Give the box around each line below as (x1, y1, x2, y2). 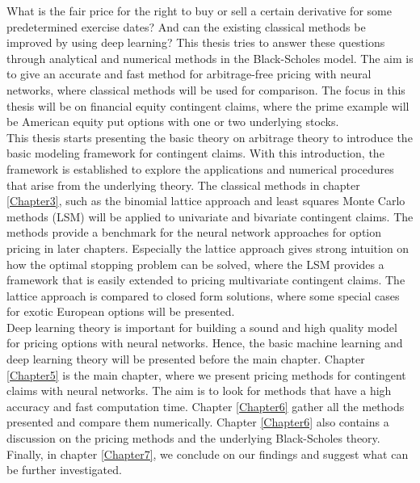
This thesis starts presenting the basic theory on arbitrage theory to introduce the (6, 128, 413, 145)
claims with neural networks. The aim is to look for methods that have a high (6, 382, 392, 399)
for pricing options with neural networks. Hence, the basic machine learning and (6, 334, 403, 351)
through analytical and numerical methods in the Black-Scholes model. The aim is (6, 49, 414, 66)
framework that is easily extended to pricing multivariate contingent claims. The (6, 271, 405, 288)
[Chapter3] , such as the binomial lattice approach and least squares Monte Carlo (6, 192, 405, 209)
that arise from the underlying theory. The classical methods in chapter (6, 176, 360, 193)
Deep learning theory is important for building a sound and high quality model (6, 318, 397, 335)
